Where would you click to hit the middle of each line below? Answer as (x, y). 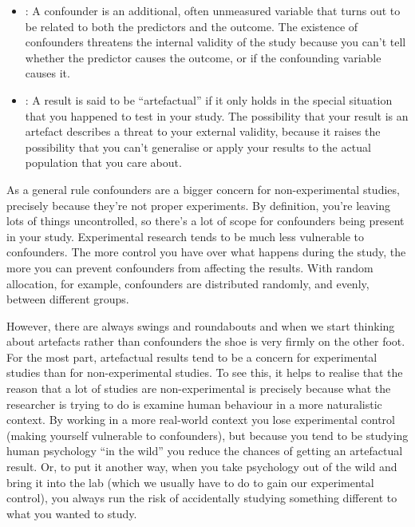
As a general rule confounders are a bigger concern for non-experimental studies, (203, 189)
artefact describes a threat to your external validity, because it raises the (203, 131)
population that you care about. (103, 162)
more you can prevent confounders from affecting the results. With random (190, 267)
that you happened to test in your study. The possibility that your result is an (217, 115)
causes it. (47, 73)
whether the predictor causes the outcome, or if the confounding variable (203, 57)
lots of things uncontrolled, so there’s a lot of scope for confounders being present (206, 221)
